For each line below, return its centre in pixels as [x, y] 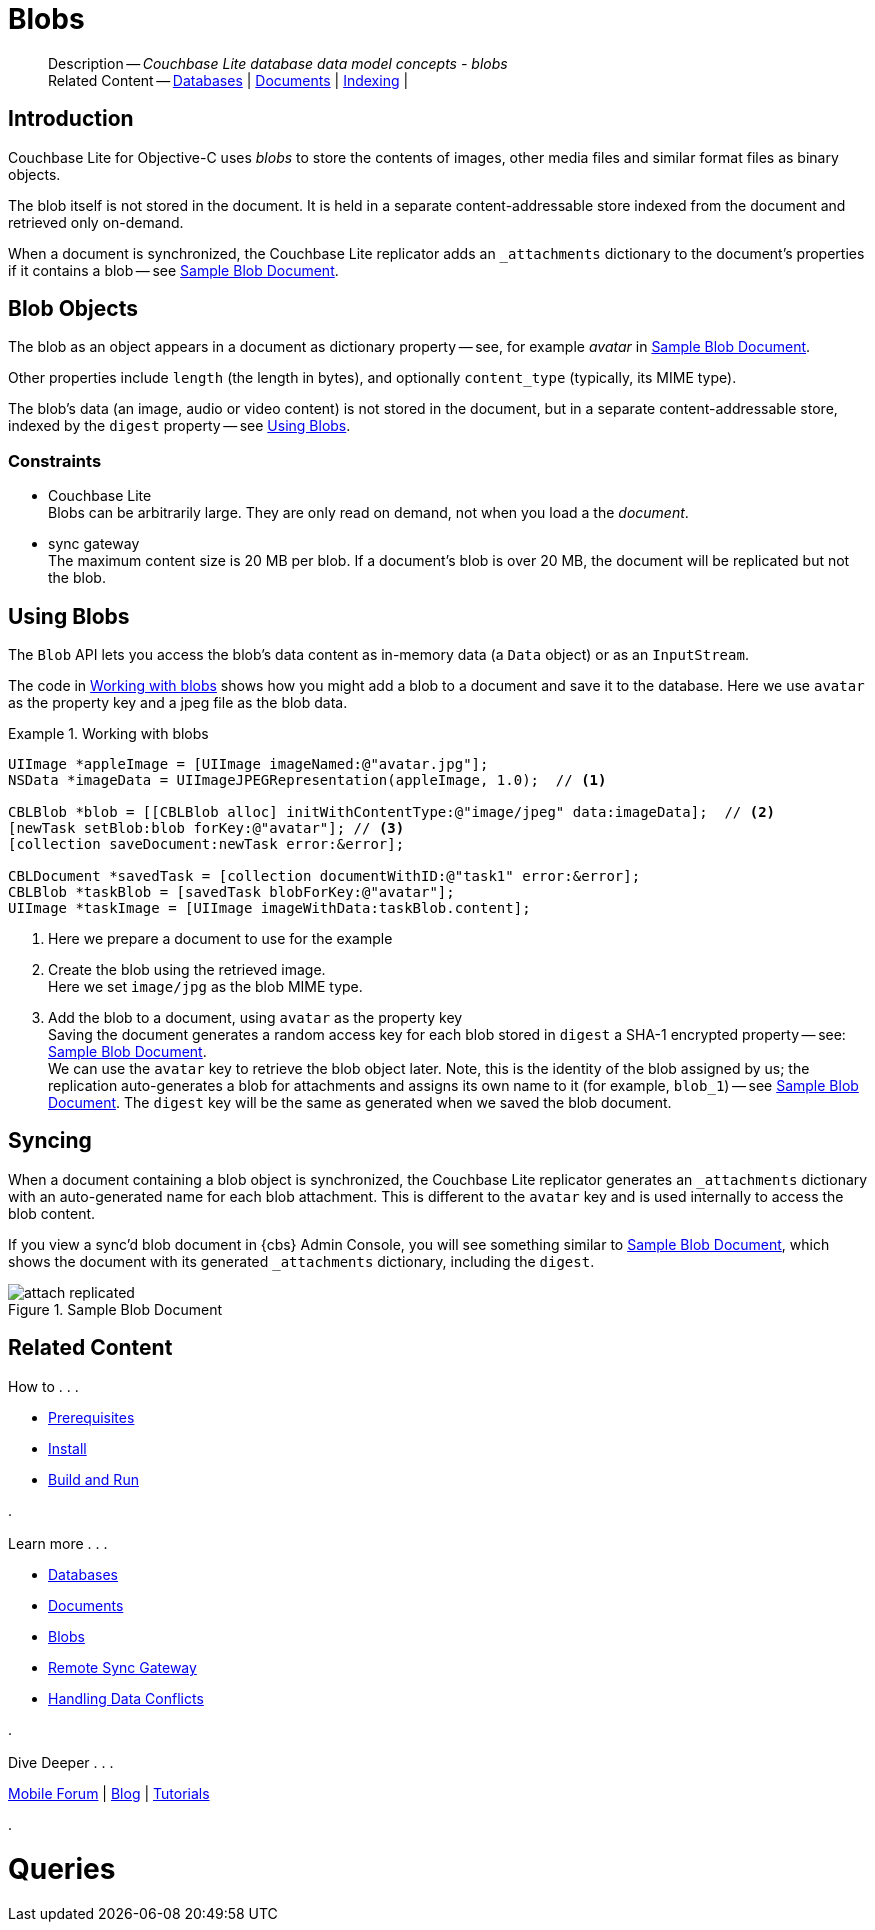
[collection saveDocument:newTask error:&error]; [206, 844]
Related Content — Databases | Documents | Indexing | [228, 80]
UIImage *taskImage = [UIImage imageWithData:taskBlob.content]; [269, 908]
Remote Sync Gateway [122, 1668]
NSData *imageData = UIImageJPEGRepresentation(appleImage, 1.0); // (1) [307, 780]
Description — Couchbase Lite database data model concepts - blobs [278, 63]
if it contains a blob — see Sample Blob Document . [173, 270]
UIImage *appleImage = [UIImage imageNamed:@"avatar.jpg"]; [248, 764]
